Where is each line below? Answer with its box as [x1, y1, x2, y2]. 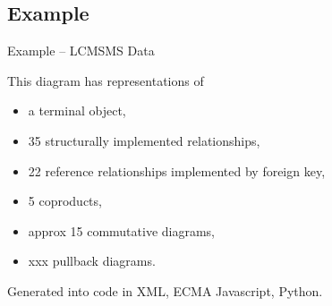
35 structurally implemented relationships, [28, 131, 260, 149]
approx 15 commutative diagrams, [28, 221, 216, 240]
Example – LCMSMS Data [7, 41, 155, 60]
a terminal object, [28, 101, 126, 120]
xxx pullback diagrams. [28, 251, 156, 270]
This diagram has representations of [7, 71, 204, 89]
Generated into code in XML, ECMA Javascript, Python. [7, 281, 323, 300]
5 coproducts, [28, 191, 102, 210]
